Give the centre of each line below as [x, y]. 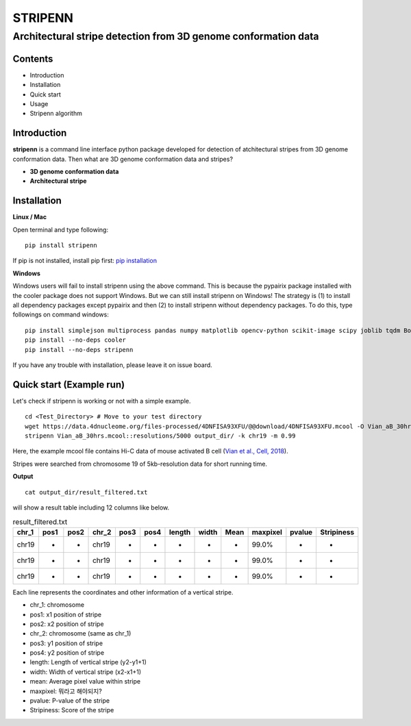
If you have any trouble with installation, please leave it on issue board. [112, 365]
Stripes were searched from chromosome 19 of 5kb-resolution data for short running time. [140, 464]
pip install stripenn [61, 246]
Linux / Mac [30, 217]
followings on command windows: [61, 314]
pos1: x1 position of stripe [66, 614]
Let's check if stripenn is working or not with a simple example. [102, 401]
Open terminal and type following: [61, 229]
